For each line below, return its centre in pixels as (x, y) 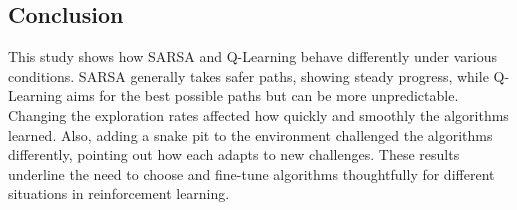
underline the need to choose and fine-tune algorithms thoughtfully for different (251, 173)
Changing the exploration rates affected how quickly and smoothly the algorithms (258, 114)
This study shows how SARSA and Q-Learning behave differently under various (253, 56)
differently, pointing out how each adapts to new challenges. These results (234, 154)
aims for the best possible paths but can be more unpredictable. (262, 95)
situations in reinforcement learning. (119, 193)
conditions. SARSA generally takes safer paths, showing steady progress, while (248, 75)
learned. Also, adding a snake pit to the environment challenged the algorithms (250, 134)
